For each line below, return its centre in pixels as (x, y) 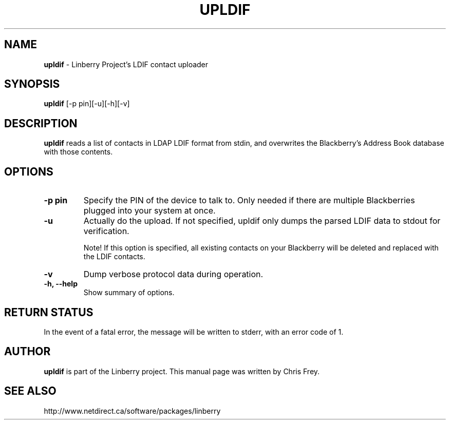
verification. (106, 231)
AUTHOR (27, 352)
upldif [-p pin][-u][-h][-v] (87, 104)
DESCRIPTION (41, 123)
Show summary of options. (129, 293)
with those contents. (78, 152)
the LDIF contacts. (114, 257)
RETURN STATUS (49, 312)
